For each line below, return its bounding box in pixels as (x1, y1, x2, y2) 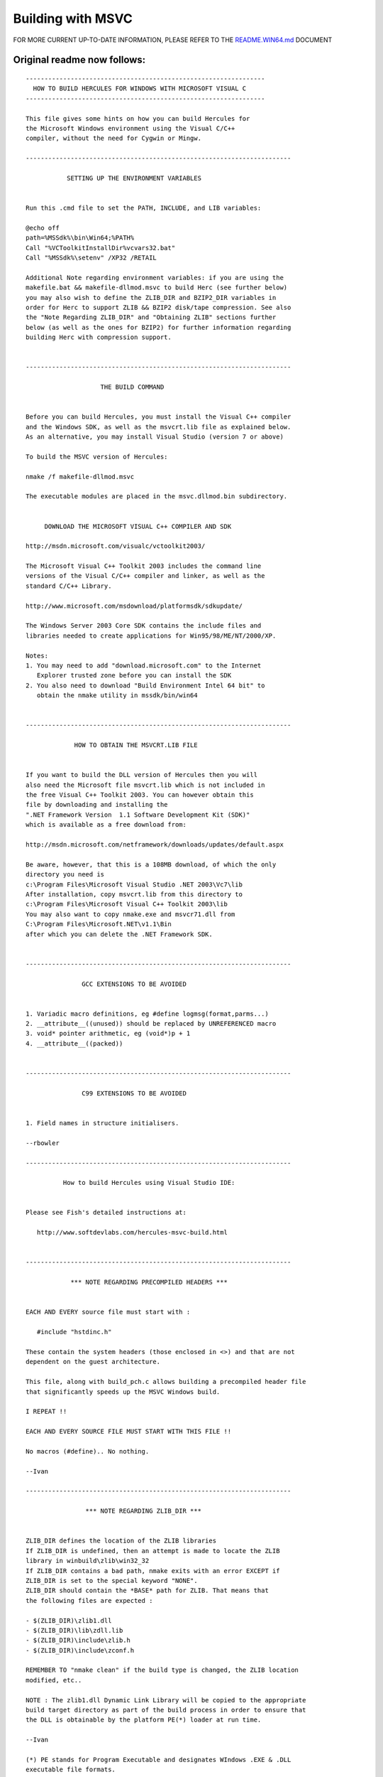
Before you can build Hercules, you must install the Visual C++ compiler (26, 413, 292, 421)
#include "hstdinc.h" (36, 1328, 112, 1336)
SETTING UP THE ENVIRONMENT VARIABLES (66, 174, 202, 182)
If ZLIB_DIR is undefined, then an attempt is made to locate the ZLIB (26, 1547, 280, 1555)
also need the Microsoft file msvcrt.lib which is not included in (26, 780, 265, 789)
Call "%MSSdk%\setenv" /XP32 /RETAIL (26, 253, 157, 262)
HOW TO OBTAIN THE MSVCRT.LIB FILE (74, 741, 198, 749)
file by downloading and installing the (26, 800, 168, 809)
